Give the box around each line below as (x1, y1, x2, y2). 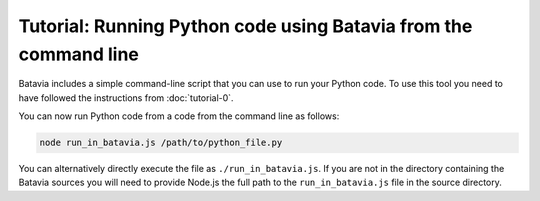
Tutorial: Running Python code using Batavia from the (18, 15, 473, 37)
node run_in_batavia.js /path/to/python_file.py (39, 137, 283, 149)
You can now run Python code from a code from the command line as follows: (18, 110, 340, 122)
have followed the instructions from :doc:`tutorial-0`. (18, 91, 234, 104)
